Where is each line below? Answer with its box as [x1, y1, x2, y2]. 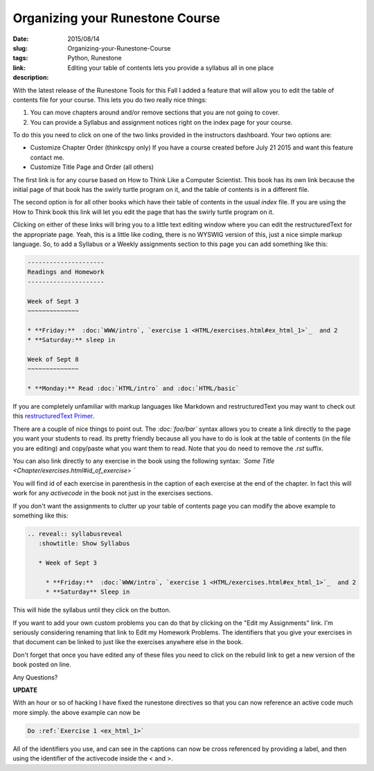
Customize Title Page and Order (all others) [30, 163, 154, 171]
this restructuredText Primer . [12, 412, 95, 420]
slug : [12, 44, 28, 52]
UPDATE [12, 686, 37, 694]
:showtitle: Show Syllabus [38, 540, 130, 547]
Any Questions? [12, 673, 58, 682]
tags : [12, 54, 28, 62]
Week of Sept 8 [27, 355, 79, 363]
